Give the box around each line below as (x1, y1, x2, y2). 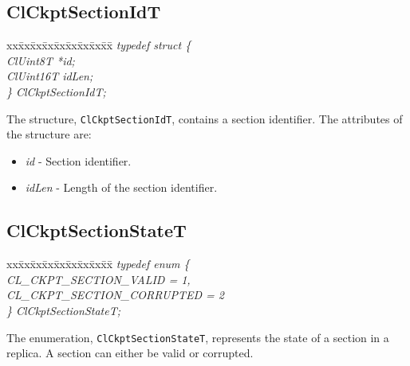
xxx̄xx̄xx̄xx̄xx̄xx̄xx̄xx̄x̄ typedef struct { (6, 37, 191, 53)
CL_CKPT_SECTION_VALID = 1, (6, 271, 191, 287)
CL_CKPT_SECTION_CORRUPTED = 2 (6, 286, 224, 303)
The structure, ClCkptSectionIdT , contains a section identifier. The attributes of (6, 110, 403, 127)
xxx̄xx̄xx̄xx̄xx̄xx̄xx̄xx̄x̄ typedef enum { (6, 255, 190, 272)
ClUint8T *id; (6, 52, 75, 68)
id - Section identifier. (25, 152, 132, 169)
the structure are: (6, 126, 92, 142)
